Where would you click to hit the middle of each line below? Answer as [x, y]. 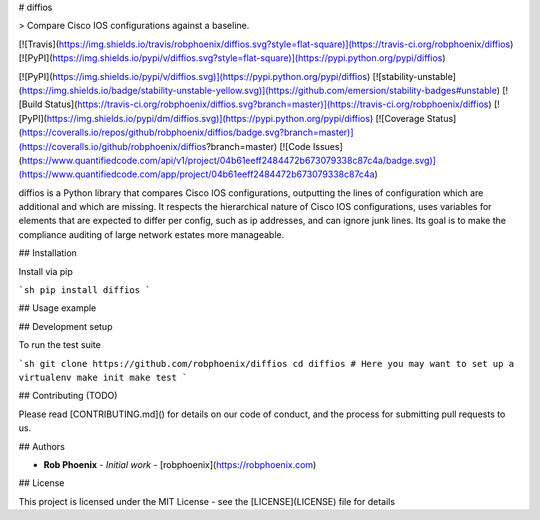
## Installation [47, 253]
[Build [30, 104]
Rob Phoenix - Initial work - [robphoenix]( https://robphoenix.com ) [180, 464]
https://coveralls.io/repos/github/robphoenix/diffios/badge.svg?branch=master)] [187, 132]
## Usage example [57, 308]
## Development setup [65, 326]
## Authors [41, 446]
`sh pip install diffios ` [84, 290]
